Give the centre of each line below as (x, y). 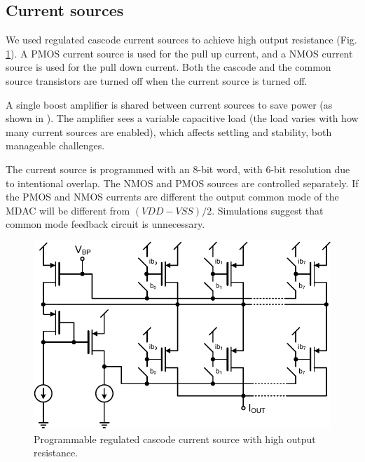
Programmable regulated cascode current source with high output (175, 439)
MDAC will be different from (68, 210)
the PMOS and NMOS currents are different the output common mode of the (172, 197)
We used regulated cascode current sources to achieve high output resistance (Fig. (181, 40)
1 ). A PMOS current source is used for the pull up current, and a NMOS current (179, 53)
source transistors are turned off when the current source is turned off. (157, 80)
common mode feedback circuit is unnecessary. (105, 224)
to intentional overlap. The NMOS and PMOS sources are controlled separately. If (182, 183)
